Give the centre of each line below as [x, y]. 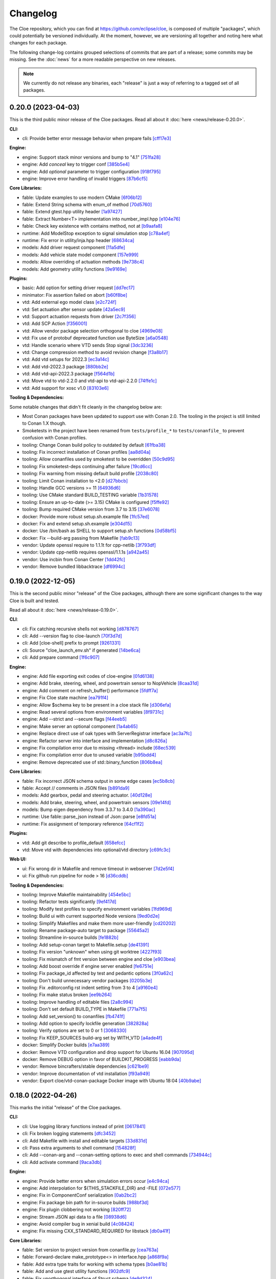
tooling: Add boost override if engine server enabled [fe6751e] [88, 966]
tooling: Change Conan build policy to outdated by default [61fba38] [94, 445]
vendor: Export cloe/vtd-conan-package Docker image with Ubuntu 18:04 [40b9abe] [112, 1081]
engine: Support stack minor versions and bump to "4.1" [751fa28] [91, 157]
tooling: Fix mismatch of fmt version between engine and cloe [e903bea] [99, 959]
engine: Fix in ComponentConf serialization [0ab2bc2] [79, 1195]
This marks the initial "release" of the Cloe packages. [65, 1108]
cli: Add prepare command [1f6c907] [61, 657]
